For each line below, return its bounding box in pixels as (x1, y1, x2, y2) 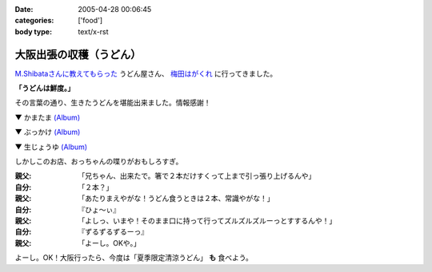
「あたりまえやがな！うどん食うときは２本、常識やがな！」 (78, 194, 274, 203)
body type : (14, 26, 52, 36)
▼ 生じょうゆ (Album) (14, 142, 88, 152)
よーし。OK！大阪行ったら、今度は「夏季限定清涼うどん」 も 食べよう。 (14, 253, 254, 262)
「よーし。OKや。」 (78, 238, 141, 247)
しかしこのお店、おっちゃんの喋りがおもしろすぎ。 (14, 156, 183, 167)
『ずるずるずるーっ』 (78, 227, 148, 237)
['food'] (78, 16, 103, 26)
